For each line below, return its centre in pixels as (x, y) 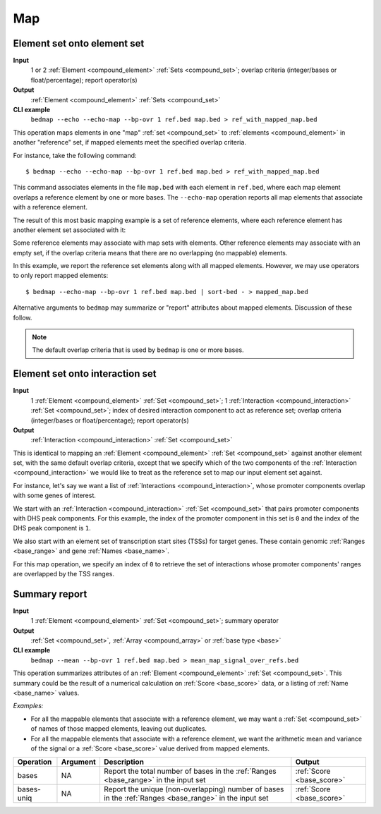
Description (124, 762)
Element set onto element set (79, 43)
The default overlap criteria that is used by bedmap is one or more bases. (138, 350)
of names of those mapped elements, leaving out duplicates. (119, 729)
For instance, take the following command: (75, 155)
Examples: (28, 706)
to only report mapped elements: (61, 276)
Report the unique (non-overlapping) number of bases (194, 789)
